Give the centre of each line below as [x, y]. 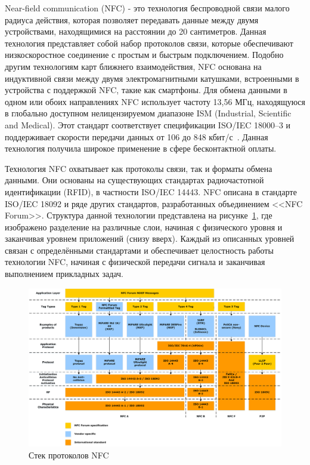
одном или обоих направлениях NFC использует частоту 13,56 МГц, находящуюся [155, 101]
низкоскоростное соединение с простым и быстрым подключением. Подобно [144, 55]
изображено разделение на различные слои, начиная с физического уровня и [144, 227]
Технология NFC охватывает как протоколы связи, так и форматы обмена [139, 168]
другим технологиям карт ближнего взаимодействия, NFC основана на [133, 66]
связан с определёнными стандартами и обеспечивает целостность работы [139, 250]
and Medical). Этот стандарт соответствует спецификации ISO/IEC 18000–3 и [148, 124]
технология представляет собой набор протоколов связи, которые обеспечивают [149, 43]
